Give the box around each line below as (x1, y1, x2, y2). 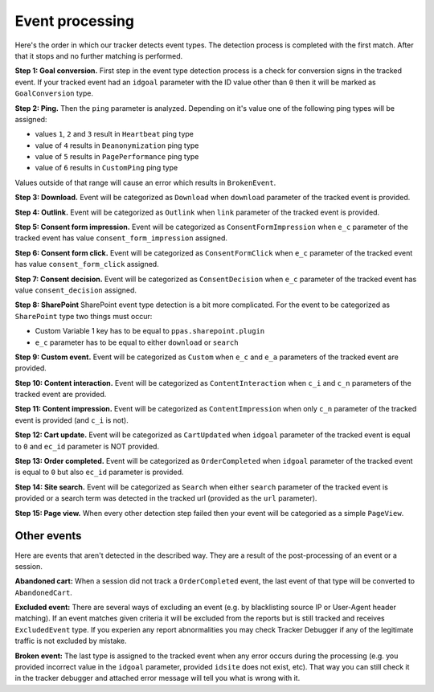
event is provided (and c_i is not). (14, 415, 129, 425)
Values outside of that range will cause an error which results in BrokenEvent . (14, 178, 276, 187)
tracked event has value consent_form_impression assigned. (14, 233, 228, 243)
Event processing (14, 12, 135, 30)
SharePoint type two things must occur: (14, 311, 153, 321)
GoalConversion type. (14, 88, 94, 98)
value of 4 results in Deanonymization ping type (35, 141, 199, 150)
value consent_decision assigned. (14, 285, 137, 295)
